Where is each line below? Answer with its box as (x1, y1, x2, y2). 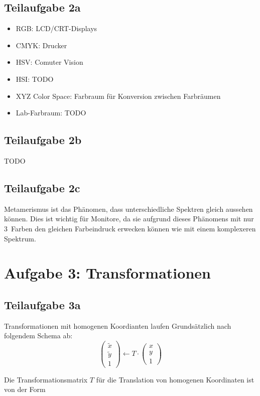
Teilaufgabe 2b (4, 132, 82, 148)
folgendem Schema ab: (4, 330, 73, 341)
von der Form (4, 384, 46, 394)
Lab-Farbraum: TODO (16, 107, 86, 118)
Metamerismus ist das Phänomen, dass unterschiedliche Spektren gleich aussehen (4, 203, 253, 214)
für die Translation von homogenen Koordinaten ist (96, 374, 254, 384)
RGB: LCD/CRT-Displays (16, 23, 97, 34)
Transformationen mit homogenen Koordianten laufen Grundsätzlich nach (4, 320, 231, 331)
